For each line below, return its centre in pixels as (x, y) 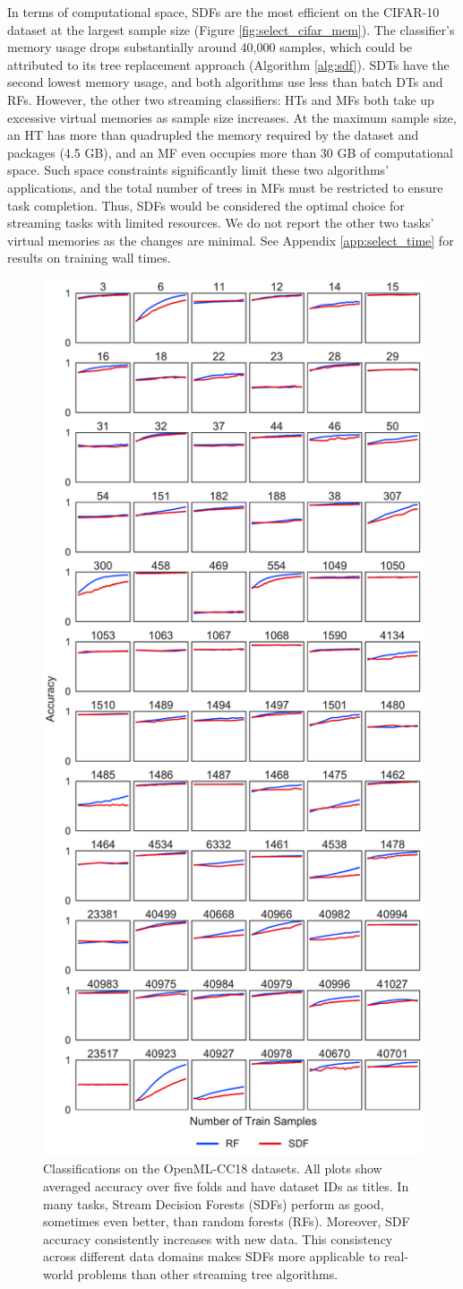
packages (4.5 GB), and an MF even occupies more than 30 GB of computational (230, 152)
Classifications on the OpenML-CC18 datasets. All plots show (213, 1168)
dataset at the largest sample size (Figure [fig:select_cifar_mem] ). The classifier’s (231, 29)
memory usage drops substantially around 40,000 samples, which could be (210, 47)
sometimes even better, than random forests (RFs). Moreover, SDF (227, 1221)
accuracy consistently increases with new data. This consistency (218, 1238)
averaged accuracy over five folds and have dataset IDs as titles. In (226, 1185)
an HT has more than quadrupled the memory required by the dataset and (213, 135)
